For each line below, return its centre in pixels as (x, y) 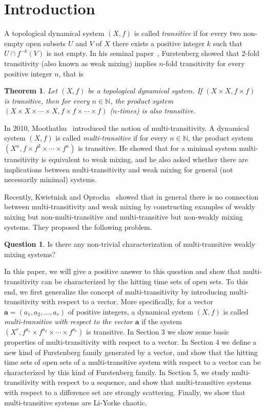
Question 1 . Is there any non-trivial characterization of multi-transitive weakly (130, 244)
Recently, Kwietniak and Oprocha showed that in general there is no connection (131, 196)
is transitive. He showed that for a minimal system (157, 148)
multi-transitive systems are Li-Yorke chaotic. (76, 402)
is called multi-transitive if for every (111, 138)
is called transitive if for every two (188, 33)
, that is (71, 73)
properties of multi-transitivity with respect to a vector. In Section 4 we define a (130, 341)
